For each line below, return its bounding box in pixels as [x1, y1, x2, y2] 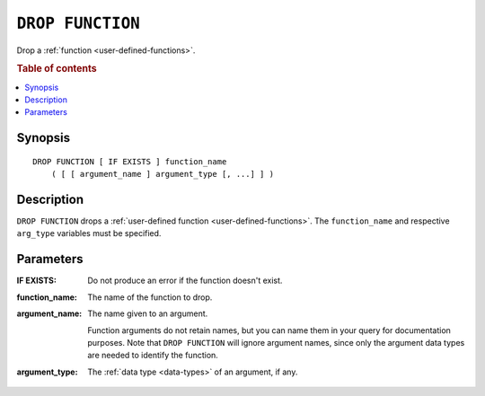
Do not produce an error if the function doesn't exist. [87, 275, 283, 286]
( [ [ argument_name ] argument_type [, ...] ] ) [50, 169, 274, 180]
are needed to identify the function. [87, 350, 219, 361]
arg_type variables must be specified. [16, 228, 162, 239]
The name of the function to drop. [87, 292, 213, 303]
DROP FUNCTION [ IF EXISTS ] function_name [32, 156, 227, 166]
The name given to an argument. [87, 308, 208, 319]
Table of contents [16, 63, 98, 75]
